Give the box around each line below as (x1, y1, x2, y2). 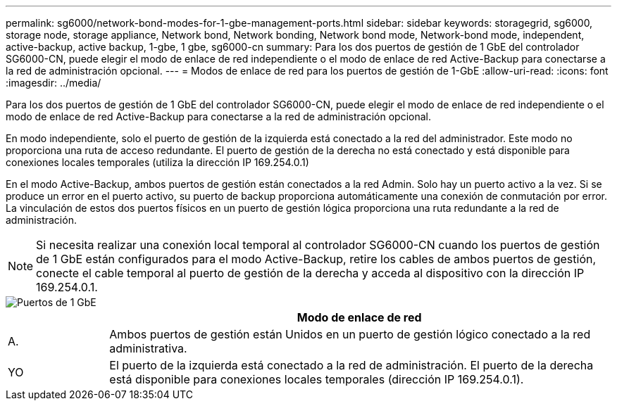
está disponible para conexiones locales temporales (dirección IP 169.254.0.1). (109, 372, 524, 386)
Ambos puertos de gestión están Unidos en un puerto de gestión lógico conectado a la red (109, 327, 591, 341)
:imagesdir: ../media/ (6, 77, 101, 89)
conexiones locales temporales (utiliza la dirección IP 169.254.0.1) (6, 156, 309, 168)
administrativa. (109, 341, 187, 355)
